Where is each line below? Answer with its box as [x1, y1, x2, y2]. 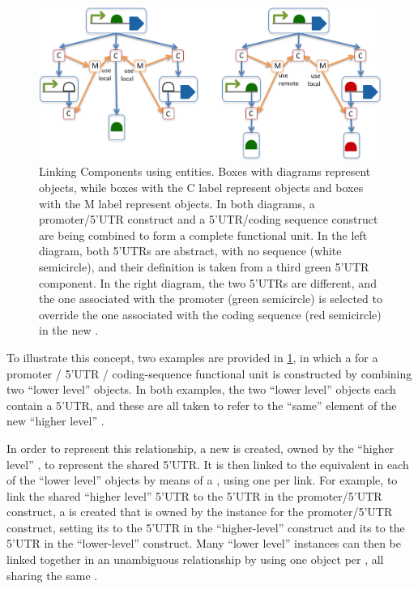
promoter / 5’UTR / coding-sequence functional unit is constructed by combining [6, 365, 412, 382]
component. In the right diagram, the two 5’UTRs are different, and [39, 274, 377, 291]
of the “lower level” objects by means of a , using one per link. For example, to [6, 472, 398, 489]
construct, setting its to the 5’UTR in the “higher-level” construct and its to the [6, 519, 405, 536]
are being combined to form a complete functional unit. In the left [39, 226, 368, 243]
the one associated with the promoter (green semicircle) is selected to [39, 290, 382, 307]
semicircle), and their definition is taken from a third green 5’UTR [39, 258, 369, 275]
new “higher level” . [6, 412, 104, 429]
